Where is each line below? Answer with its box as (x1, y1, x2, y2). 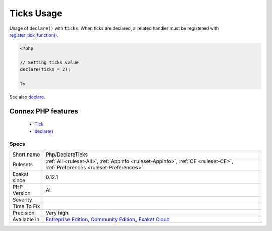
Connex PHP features (9, 107, 78, 115)
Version (12, 189, 31, 196)
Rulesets (12, 161, 33, 168)
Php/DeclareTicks (45, 151, 88, 158)
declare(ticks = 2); (20, 67, 71, 72)
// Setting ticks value (20, 59, 79, 65)
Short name (12, 151, 40, 158)
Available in (12, 216, 40, 223)
